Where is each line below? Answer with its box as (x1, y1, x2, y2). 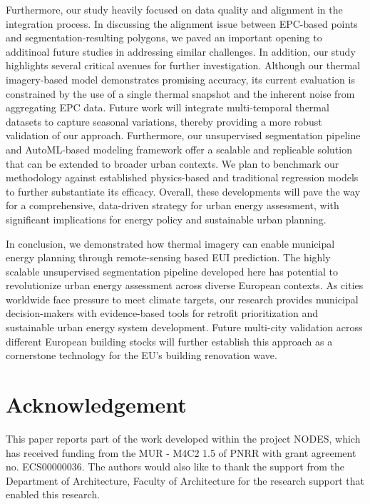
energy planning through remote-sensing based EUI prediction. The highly (6, 250, 331, 265)
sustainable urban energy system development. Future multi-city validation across (6, 320, 363, 335)
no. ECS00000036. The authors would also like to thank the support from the (6, 459, 345, 474)
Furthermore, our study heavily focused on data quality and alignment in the (6, 2, 343, 16)
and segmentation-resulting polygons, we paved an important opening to (6, 30, 322, 45)
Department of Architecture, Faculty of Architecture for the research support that (6, 473, 364, 488)
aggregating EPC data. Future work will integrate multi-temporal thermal (6, 100, 329, 115)
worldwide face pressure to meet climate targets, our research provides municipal (6, 291, 359, 306)
